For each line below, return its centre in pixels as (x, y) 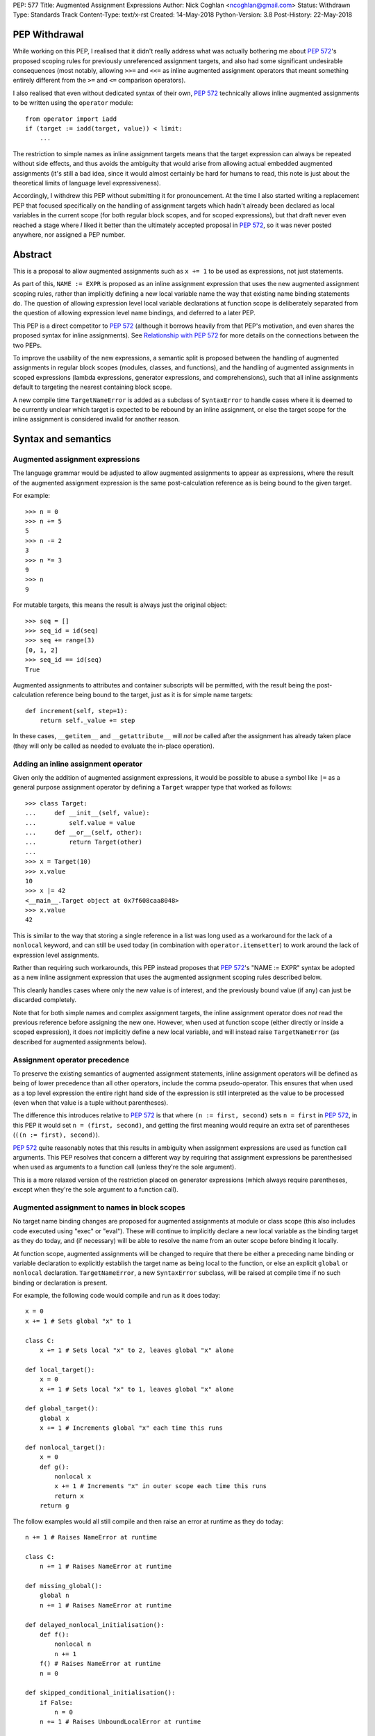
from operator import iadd (71, 119)
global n (54, 1596)
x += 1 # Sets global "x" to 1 (78, 1321)
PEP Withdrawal (48, 35)
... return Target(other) (84, 842)
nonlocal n (73, 1644)
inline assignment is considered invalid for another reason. (97, 419)
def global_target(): (62, 1409)
